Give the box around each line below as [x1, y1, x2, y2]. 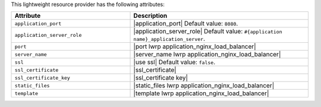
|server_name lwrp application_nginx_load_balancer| [133, 51, 281, 59]
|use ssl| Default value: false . [133, 58, 216, 67]
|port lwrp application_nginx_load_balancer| [133, 42, 256, 51]
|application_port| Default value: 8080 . [133, 20, 238, 28]
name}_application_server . [133, 34, 205, 43]
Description [133, 12, 168, 20]
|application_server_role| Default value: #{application [133, 27, 282, 36]
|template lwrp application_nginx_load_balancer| [133, 89, 269, 97]
